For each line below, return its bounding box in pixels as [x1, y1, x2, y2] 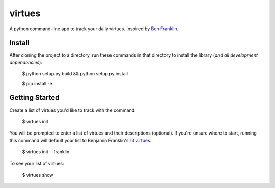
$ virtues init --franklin [22, 149, 70, 155]
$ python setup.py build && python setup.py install [22, 71, 128, 77]
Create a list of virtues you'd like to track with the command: [9, 107, 136, 113]
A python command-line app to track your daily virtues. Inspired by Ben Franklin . [9, 25, 179, 32]
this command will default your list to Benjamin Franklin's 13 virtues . [9, 137, 152, 143]
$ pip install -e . [22, 80, 56, 86]
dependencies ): [9, 59, 43, 65]
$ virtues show [22, 172, 53, 178]
